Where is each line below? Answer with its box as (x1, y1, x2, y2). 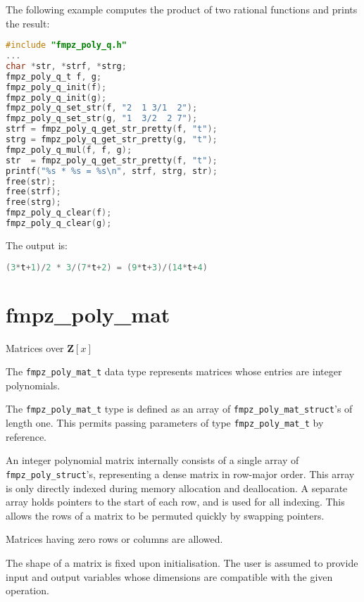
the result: (6, 15, 50, 30)
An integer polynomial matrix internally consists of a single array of (6, 453, 299, 468)
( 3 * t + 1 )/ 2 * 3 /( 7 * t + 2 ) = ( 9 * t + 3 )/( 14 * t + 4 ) (6, 262, 208, 272)
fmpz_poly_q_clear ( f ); (6, 208, 112, 218)
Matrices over (6, 340, 64, 355)
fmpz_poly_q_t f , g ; (6, 71, 102, 82)
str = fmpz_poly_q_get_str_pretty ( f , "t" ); (6, 155, 218, 165)
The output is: (6, 237, 68, 252)
